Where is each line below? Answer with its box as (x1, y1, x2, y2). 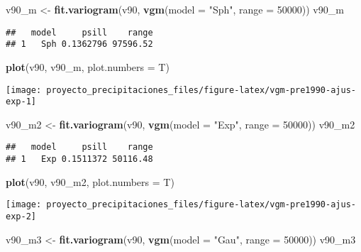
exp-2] (6, 211, 36, 221)
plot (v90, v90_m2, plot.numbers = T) (6, 174, 174, 189)
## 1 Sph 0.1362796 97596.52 (6, 39, 153, 50)
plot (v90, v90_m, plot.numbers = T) (6, 59, 170, 74)
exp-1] (6, 97, 36, 107)
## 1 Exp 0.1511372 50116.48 (6, 154, 153, 165)
